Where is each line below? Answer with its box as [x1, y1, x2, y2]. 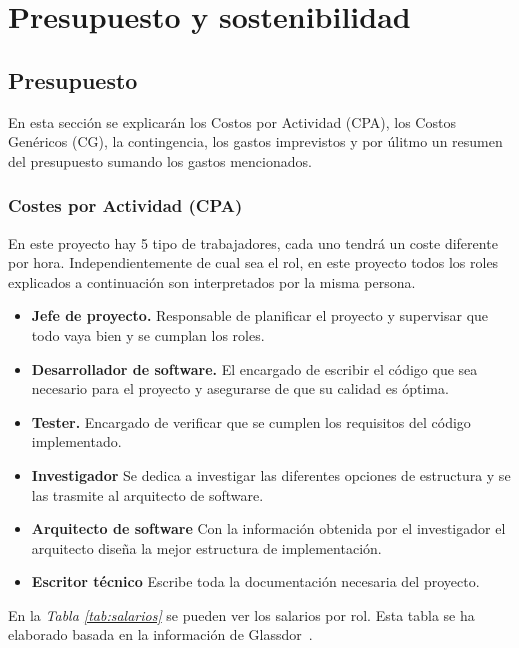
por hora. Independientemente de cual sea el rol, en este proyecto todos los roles [8, 252, 499, 273]
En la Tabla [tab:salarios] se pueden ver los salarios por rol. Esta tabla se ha [8, 604, 475, 625]
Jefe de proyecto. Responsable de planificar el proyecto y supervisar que [31, 305, 489, 326]
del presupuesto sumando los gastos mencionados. [8, 150, 312, 171]
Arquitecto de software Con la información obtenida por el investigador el [31, 518, 506, 539]
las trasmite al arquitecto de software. [31, 484, 264, 505]
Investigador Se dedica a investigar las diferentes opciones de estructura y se [31, 464, 511, 485]
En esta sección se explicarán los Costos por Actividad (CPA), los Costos [8, 111, 456, 132]
